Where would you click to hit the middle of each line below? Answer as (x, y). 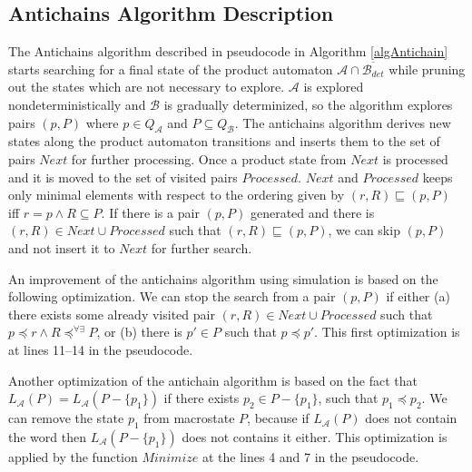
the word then (47, 436)
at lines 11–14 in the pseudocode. (101, 349)
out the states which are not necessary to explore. (147, 87)
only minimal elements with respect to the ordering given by (177, 195)
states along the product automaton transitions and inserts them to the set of (224, 141)
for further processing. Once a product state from (209, 158)
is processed (415, 158)
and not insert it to (62, 247)
